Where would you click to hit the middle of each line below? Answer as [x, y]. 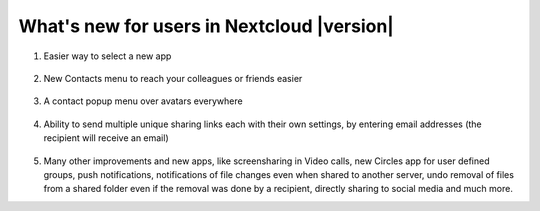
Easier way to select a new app [107, 56]
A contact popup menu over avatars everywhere [143, 101]
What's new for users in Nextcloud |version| [206, 26]
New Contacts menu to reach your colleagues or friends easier [173, 78]
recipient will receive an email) [106, 138]
